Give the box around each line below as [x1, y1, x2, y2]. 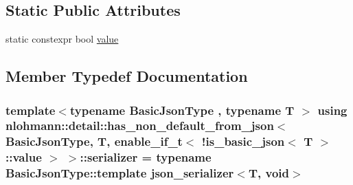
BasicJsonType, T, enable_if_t [5, 133, 183, 150]
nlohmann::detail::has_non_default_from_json [5, 117, 274, 134]
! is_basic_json [201, 133, 285, 150]
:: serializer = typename [80, 149, 212, 166]
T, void [248, 164, 289, 182]
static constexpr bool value [5, 32, 119, 46]
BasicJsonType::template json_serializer [5, 164, 234, 182]
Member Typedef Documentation [5, 65, 248, 87]
